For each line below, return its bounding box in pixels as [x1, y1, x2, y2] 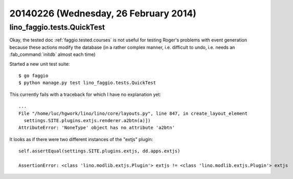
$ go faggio [18, 72, 49, 78]
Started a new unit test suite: [9, 61, 70, 67]
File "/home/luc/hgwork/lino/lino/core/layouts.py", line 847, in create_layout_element [18, 110, 248, 116]
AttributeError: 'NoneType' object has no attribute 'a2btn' [18, 125, 175, 131]
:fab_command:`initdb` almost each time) [9, 51, 96, 57]
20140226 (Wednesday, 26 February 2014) [9, 8, 197, 19]
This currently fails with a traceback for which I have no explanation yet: [9, 91, 161, 97]
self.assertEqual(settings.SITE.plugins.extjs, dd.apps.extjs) [18, 148, 181, 154]
